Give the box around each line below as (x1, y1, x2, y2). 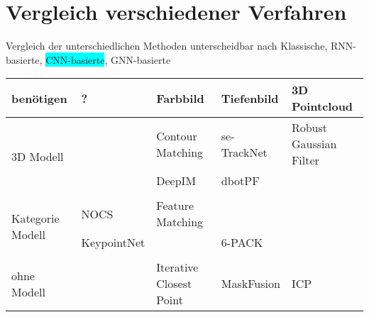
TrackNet (221, 143, 268, 160)
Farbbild (156, 89, 204, 106)
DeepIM (156, 172, 197, 189)
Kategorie (11, 209, 60, 226)
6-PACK (221, 234, 263, 251)
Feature (156, 197, 194, 214)
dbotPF (221, 172, 260, 189)
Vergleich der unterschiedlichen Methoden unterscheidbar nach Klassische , (6, 38, 328, 53)
